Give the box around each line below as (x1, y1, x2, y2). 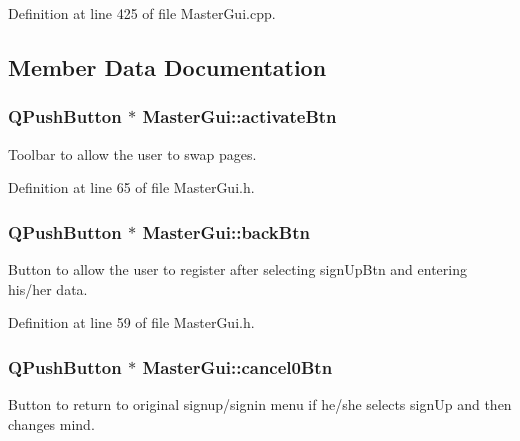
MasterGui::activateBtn (142, 104, 337, 129)
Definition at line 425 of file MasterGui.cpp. (8, 3, 276, 23)
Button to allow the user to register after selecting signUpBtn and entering (8, 259, 467, 279)
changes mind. (8, 413, 95, 434)
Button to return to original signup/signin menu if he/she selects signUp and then (8, 394, 512, 414)
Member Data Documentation (8, 51, 327, 82)
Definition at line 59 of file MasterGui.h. (8, 312, 255, 333)
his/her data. (8, 278, 88, 299)
